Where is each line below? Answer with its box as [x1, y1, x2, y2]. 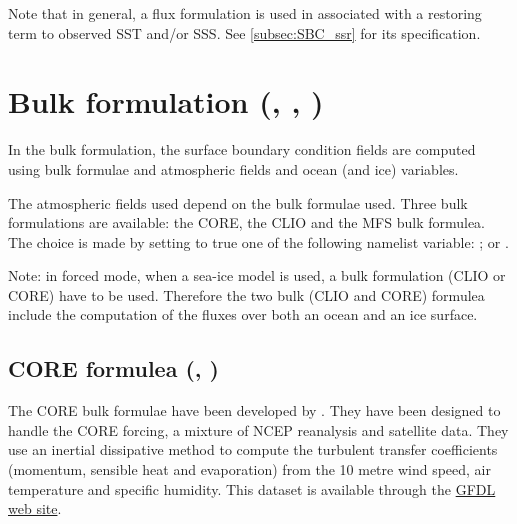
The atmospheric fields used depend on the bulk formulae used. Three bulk [8, 192, 468, 213]
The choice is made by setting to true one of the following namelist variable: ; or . [8, 231, 509, 252]
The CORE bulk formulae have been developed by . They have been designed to [8, 400, 501, 421]
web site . [8, 498, 62, 519]
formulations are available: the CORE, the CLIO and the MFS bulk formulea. [8, 212, 486, 233]
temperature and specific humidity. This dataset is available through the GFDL [8, 478, 496, 499]
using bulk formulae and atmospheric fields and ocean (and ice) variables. [8, 158, 459, 179]
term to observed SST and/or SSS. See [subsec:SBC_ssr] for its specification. [8, 22, 481, 43]
